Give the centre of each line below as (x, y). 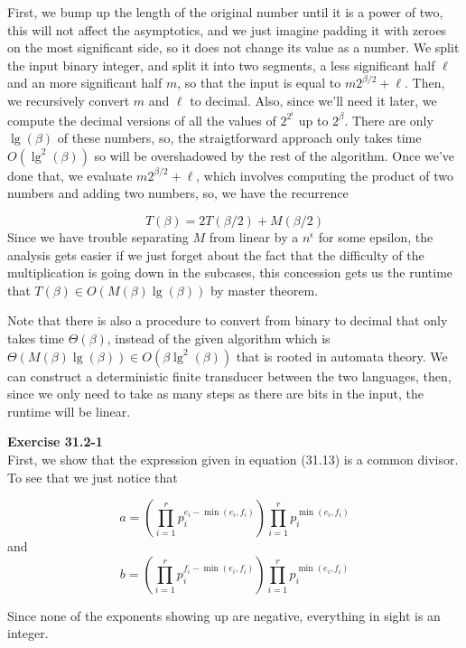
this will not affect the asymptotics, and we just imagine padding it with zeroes (227, 29)
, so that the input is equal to (259, 83)
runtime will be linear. (69, 411)
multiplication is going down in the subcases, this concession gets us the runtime (230, 272)
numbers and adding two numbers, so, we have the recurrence (178, 193)
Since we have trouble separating (98, 237)
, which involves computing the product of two (325, 175)
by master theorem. (264, 290)
